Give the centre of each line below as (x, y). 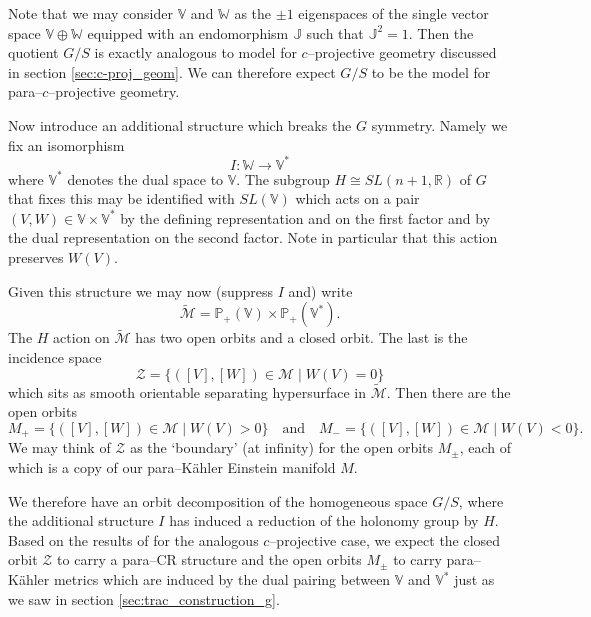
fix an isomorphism (66, 144)
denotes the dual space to (145, 178)
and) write (320, 290)
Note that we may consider (90, 13)
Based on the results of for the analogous (133, 539)
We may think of (59, 447)
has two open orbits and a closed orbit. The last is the (301, 337)
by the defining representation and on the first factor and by (305, 217)
